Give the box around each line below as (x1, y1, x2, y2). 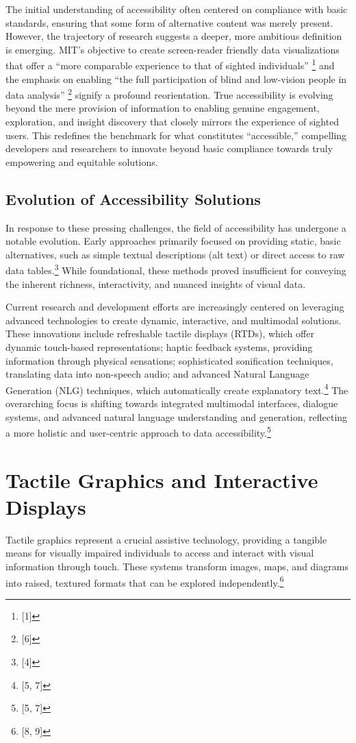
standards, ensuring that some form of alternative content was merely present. (5, 15, 333, 29)
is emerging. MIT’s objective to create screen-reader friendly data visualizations (5, 42, 340, 56)
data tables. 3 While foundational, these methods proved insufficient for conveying (5, 261, 346, 278)
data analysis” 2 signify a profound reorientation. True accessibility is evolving (5, 86, 333, 101)
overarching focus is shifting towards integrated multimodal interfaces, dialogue (5, 396, 338, 411)
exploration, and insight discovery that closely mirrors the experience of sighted (5, 114, 340, 129)
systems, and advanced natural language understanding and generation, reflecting (5, 409, 348, 424)
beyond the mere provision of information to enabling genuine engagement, (5, 101, 320, 115)
